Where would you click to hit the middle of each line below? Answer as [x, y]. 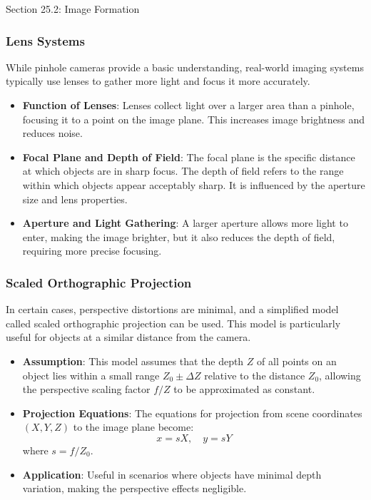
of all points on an [297, 361]
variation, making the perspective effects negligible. [134, 488]
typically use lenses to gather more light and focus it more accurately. [158, 81]
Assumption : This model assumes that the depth [133, 361]
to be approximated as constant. [244, 389]
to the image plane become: [133, 427]
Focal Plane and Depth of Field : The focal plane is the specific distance [189, 157]
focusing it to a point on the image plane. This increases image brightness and [194, 119]
